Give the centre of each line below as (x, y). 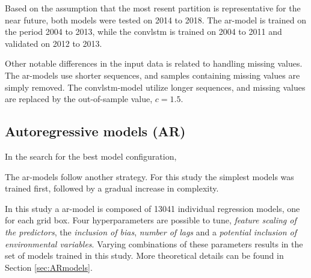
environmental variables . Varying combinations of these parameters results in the (154, 243)
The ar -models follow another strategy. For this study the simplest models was (149, 176)
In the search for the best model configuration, (91, 156)
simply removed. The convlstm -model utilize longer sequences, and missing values (155, 87)
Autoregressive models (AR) (95, 131)
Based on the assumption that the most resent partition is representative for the (153, 8)
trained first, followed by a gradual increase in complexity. (112, 188)
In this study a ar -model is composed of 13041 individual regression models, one (152, 208)
